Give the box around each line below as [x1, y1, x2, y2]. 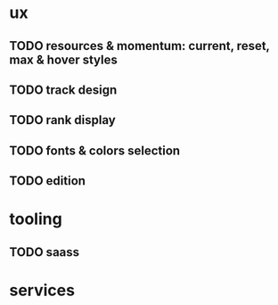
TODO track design [9, 82, 118, 97]
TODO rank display [9, 112, 116, 128]
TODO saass [9, 244, 80, 260]
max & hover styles [9, 52, 118, 67]
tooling [9, 209, 62, 229]
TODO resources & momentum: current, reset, [9, 38, 270, 54]
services [9, 280, 76, 301]
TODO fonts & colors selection [9, 143, 181, 158]
